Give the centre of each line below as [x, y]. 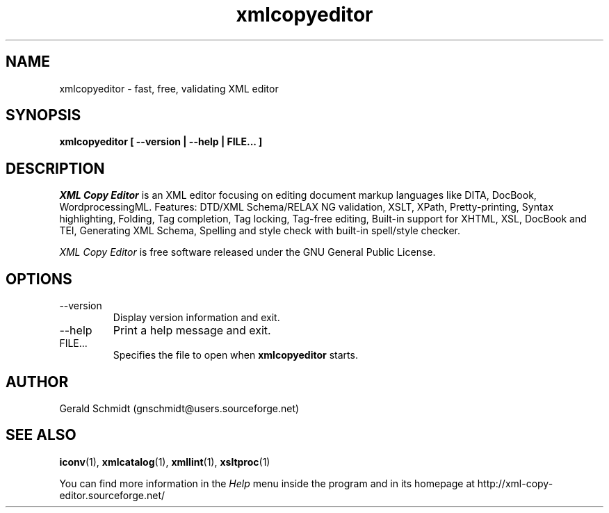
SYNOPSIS [43, 115]
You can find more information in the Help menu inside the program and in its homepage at [267, 483]
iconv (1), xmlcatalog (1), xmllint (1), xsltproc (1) [165, 462]
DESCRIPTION [55, 168]
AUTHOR [37, 382]
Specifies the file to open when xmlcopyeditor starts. [235, 355]
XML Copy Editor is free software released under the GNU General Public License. [247, 252]
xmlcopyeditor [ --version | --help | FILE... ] [161, 142]
